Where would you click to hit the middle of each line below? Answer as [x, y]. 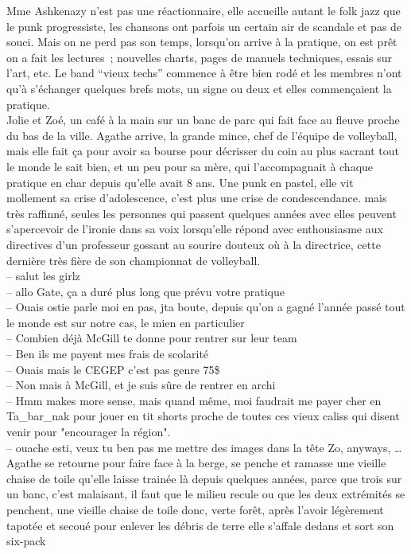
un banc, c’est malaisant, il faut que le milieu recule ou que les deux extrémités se [206, 494]
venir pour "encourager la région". [89, 432]
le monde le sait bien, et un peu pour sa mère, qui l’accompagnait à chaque [190, 166]
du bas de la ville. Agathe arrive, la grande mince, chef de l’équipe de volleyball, [202, 135]
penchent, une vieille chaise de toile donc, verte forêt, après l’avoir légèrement [195, 509]
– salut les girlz [43, 276]
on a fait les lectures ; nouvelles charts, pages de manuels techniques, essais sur [200, 57]
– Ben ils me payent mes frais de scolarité [108, 354]
